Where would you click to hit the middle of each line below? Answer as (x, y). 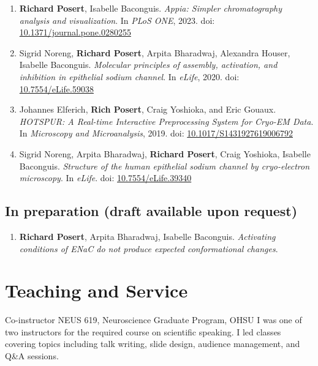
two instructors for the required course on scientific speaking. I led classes (143, 331)
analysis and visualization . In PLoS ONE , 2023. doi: (117, 20)
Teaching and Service (97, 290)
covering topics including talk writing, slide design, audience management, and (153, 344)
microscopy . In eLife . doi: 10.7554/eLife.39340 (105, 178)
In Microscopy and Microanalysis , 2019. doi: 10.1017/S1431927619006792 (156, 133)
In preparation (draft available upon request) (151, 211)
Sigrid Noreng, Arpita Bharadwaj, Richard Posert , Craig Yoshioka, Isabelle (165, 153)
